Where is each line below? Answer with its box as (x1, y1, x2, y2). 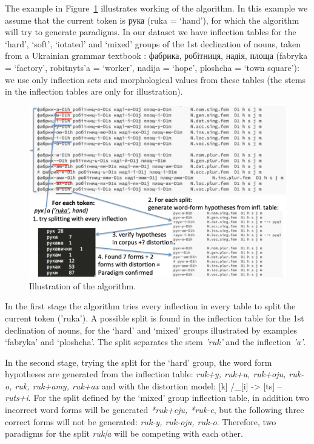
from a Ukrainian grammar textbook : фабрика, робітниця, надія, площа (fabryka (5, 49, 308, 62)
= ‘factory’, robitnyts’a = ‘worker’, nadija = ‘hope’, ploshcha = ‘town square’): (5, 61, 299, 73)
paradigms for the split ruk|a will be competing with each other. (5, 427, 243, 440)
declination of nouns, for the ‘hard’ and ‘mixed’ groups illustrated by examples (5, 323, 297, 336)
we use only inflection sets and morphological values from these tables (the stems (5, 73, 306, 86)
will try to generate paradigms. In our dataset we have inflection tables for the (5, 25, 296, 38)
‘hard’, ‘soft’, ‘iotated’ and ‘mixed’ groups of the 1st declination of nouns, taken (5, 37, 301, 50)
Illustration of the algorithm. (29, 279, 136, 292)
